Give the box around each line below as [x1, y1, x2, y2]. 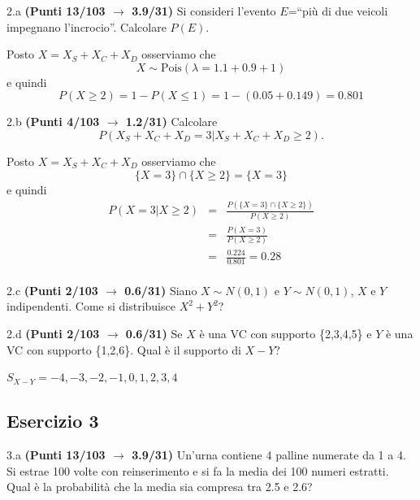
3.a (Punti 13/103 [6, 446, 106, 463]
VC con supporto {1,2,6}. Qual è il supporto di [6, 341, 241, 358]
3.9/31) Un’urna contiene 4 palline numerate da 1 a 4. [132, 446, 406, 463]
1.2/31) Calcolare [125, 113, 218, 130]
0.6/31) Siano [124, 281, 197, 298]
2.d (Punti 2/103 [6, 325, 100, 342]
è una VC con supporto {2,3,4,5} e [199, 325, 372, 342]
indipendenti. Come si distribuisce [6, 298, 175, 315]
